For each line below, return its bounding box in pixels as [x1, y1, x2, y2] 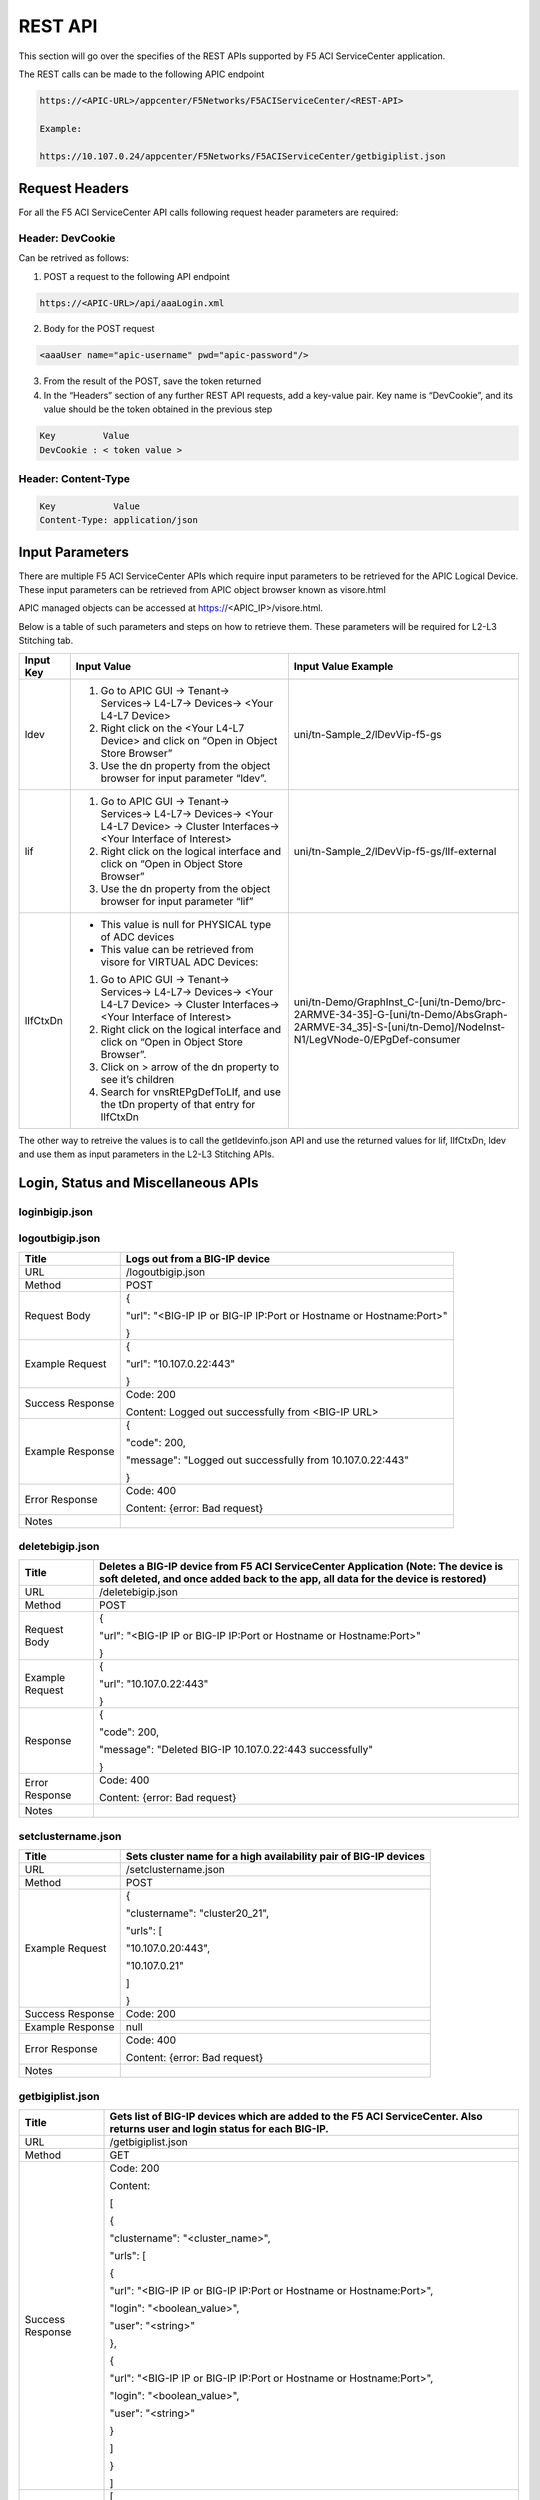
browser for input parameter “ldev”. [100, 771, 267, 785]
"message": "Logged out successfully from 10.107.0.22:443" [125, 1453, 410, 1467]
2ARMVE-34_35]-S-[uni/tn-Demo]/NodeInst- [293, 1020, 506, 1034]
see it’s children [100, 1072, 175, 1086]
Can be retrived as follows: [18, 252, 129, 264]
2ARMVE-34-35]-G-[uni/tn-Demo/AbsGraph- [293, 1007, 509, 1021]
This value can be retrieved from [100, 942, 254, 956]
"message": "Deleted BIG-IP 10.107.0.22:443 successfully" [98, 1743, 374, 1757]
